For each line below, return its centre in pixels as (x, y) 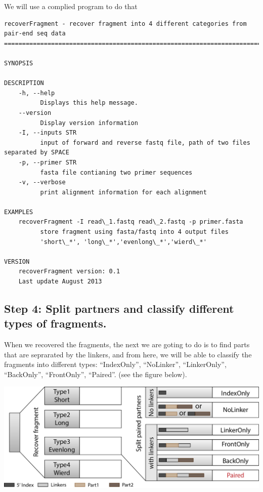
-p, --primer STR (48, 162)
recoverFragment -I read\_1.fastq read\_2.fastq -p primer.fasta (131, 222)
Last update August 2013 (60, 282)
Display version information (89, 123)
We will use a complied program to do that (71, 6)
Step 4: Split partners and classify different (119, 309)
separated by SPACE (37, 153)
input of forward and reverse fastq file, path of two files (145, 142)
